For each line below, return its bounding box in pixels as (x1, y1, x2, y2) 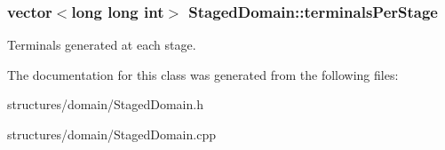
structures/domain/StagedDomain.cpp (7, 125, 216, 143)
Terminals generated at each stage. (7, 36, 196, 54)
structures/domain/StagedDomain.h (7, 95, 203, 114)
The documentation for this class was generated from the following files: (7, 65, 399, 83)
